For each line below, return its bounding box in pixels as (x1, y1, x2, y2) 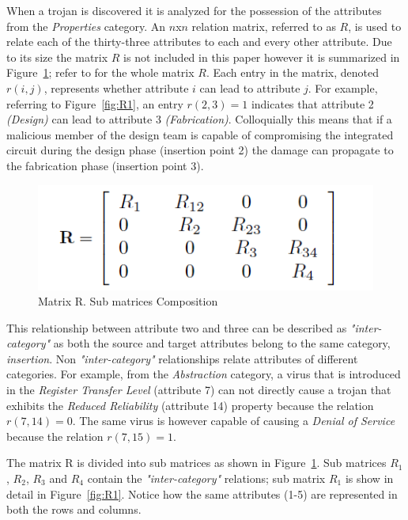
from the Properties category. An (6, 17, 166, 34)
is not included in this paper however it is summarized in (123, 48, 400, 65)
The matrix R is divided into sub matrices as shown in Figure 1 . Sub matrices (6, 454, 387, 471)
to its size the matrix (6, 48, 108, 65)
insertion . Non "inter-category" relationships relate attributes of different (6, 350, 358, 366)
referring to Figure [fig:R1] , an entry (6, 95, 183, 112)
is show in (345, 470, 394, 487)
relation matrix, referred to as (191, 17, 336, 34)
